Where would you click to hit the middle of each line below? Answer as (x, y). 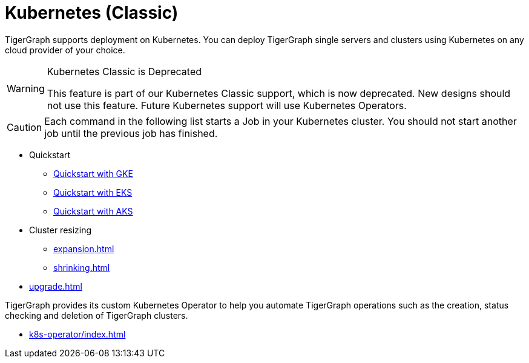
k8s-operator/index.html (77, 334)
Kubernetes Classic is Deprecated (124, 71)
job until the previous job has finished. (131, 133)
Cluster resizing (61, 230)
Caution (25, 127)
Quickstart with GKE (93, 173)
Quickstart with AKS (93, 211)
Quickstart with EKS (93, 192)
